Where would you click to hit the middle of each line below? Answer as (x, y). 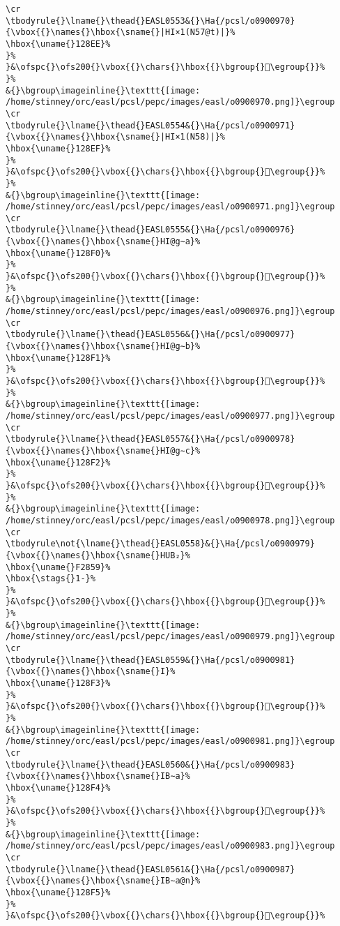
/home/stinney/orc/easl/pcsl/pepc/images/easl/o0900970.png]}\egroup (170, 102)
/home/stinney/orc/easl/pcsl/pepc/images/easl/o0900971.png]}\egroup (170, 207)
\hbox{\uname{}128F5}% (58, 892)
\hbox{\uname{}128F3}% (58, 684)
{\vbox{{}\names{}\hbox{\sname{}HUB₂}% (98, 555)
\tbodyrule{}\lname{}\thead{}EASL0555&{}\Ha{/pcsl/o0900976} (150, 230)
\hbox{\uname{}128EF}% (58, 148)
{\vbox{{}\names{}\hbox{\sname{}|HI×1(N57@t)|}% (121, 32)
